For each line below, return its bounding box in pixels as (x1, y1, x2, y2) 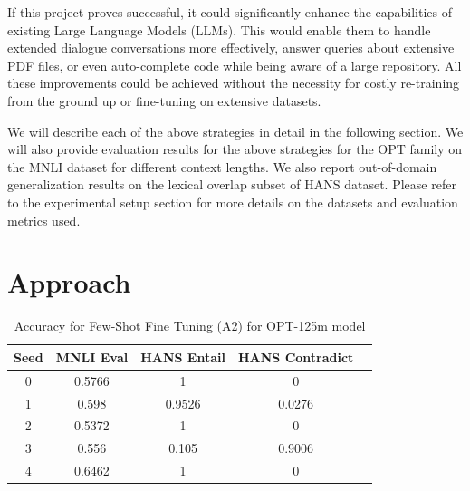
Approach (7, 264, 131, 301)
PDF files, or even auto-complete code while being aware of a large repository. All (7, 55, 462, 74)
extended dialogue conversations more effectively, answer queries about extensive (7, 38, 455, 57)
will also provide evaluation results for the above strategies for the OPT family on (7, 140, 463, 159)
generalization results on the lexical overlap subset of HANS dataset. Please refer (7, 175, 456, 194)
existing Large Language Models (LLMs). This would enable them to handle (7, 20, 431, 39)
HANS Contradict (237, 347, 354, 366)
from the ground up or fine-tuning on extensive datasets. (7, 91, 321, 110)
